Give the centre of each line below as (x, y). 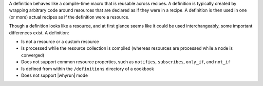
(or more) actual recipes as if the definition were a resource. (69, 17)
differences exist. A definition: (39, 33)
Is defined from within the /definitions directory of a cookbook (88, 69)
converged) (33, 55)
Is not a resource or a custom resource (60, 42)
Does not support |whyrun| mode (55, 75)
